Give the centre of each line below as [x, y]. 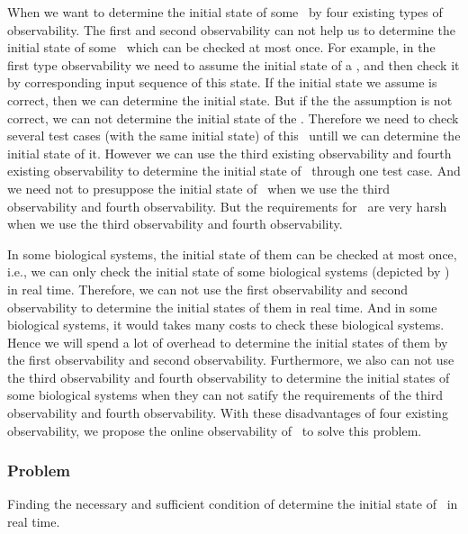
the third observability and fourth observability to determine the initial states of [229, 377]
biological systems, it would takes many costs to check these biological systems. [226, 325]
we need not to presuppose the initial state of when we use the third [199, 188]
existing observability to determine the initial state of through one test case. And [234, 171]
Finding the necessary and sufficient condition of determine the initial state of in [233, 504]
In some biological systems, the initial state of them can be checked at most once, [232, 253]
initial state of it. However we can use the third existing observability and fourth [229, 153]
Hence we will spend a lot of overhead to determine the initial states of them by [228, 342]
